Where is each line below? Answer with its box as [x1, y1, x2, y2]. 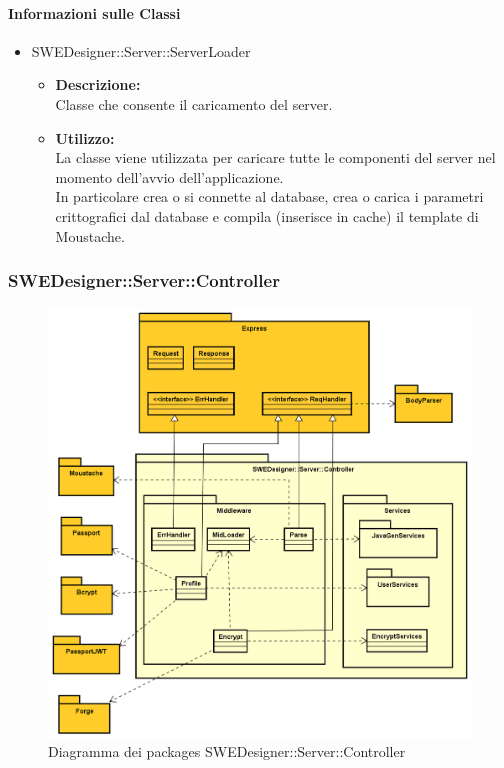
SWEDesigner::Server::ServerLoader [31, 40, 251, 61]
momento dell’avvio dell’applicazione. [55, 166, 284, 187]
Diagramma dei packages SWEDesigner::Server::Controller [48, 741, 406, 762]
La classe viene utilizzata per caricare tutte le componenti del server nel [55, 147, 496, 168]
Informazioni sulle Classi [8, 2, 181, 23]
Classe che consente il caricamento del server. [55, 93, 333, 114]
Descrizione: [55, 74, 141, 95]
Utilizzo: [55, 127, 115, 148]
